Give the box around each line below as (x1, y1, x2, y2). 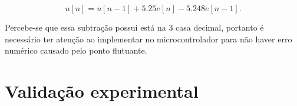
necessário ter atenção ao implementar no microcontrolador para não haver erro (5, 32, 292, 45)
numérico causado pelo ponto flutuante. (5, 44, 147, 57)
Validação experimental (5, 78, 199, 102)
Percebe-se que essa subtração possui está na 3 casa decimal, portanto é (5, 21, 264, 33)
